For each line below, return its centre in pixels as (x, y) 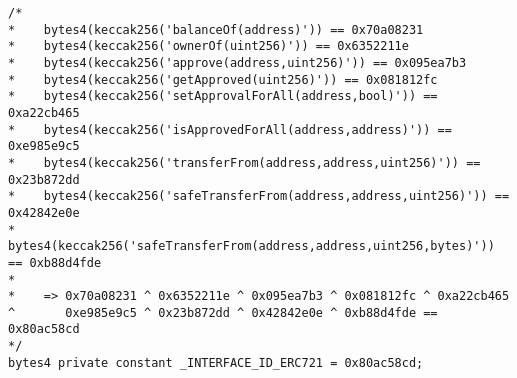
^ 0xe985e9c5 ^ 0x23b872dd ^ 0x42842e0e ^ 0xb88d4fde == (223, 312)
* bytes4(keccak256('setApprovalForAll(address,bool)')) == (223, 96)
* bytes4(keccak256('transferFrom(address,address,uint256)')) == (244, 162)
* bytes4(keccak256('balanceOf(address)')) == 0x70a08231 (216, 29)
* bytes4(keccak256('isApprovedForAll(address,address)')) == (230, 129)
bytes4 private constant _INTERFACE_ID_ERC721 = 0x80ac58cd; (216, 362)
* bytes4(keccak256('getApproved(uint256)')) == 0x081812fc (223, 79)
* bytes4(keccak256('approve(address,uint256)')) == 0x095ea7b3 (237, 62)
